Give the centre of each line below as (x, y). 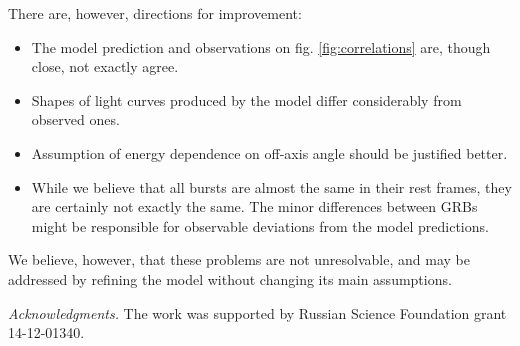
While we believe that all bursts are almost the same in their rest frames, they (271, 186)
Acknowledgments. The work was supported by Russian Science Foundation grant (257, 312)
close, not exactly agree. (105, 66)
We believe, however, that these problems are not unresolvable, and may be (239, 259)
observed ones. (75, 119)
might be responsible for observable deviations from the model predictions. (260, 225)
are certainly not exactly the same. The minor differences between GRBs (254, 206)
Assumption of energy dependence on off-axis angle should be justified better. (269, 152)
